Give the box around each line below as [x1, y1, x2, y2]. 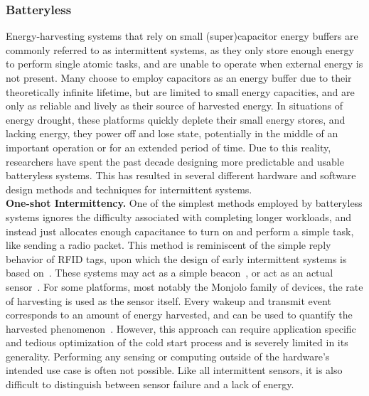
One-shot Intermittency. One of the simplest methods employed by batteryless [6, 196, 363, 210]
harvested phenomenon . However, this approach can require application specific [6, 321, 356, 336]
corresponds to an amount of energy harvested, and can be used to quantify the [6, 307, 353, 322]
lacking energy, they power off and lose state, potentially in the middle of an [6, 126, 338, 141]
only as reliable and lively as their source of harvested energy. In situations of [6, 98, 343, 113]
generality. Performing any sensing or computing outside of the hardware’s [6, 348, 330, 363]
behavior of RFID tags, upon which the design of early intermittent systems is [6, 251, 347, 266]
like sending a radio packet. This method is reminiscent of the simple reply [6, 237, 331, 252]
